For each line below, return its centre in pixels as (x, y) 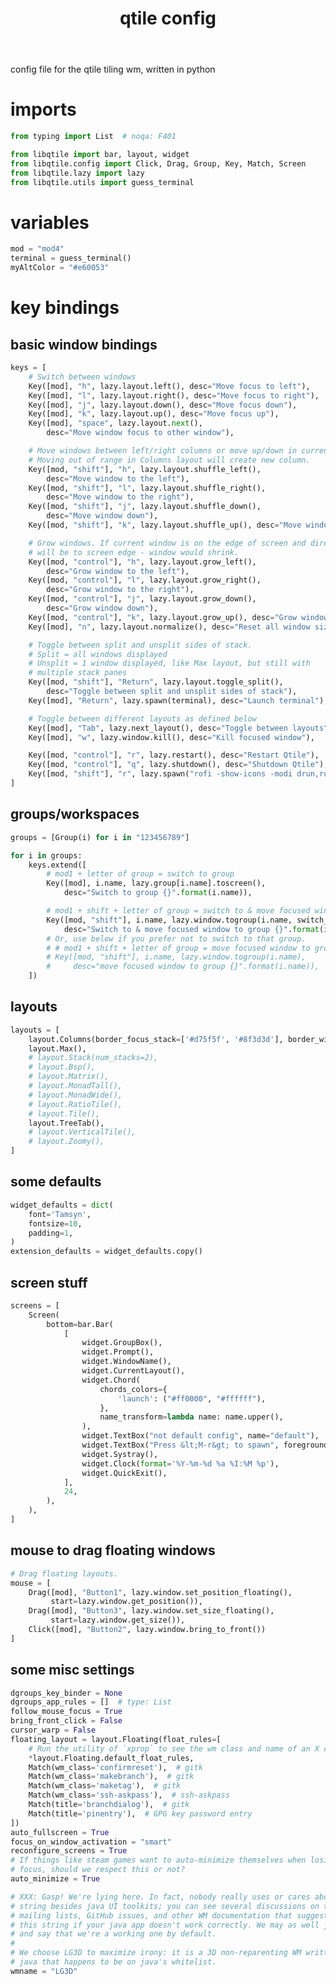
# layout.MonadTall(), (75, 1086)
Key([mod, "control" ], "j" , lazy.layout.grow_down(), (142, 599)
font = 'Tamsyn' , (60, 1214)
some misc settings (72, 1670)
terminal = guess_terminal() (71, 258)
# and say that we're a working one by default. (113, 1934)
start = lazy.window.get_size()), (118, 1620)
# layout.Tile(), (64, 1113)
